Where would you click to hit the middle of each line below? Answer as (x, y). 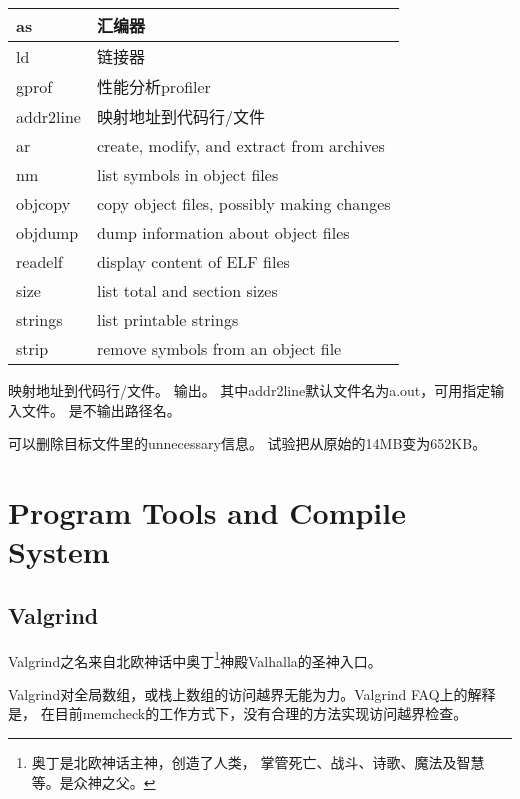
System (59, 551)
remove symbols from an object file (219, 348)
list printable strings (167, 319)
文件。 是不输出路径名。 (101, 409)
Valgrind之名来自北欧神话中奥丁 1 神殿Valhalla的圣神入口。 (195, 659)
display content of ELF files (193, 261)
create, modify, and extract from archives (240, 145)
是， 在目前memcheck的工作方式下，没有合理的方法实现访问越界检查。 (238, 713)
